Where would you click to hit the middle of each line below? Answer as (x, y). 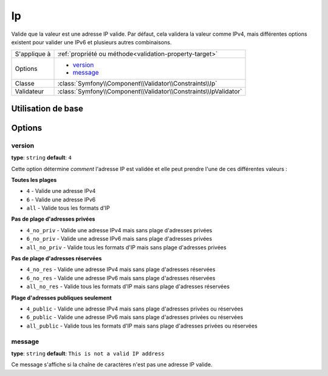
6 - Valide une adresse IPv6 (61, 200)
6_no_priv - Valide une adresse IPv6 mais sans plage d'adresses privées (119, 239)
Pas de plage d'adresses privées (53, 219)
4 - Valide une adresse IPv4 (61, 191)
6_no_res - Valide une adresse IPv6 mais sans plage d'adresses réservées (121, 278)
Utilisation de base (47, 108)
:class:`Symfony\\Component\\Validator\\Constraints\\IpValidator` (150, 92)
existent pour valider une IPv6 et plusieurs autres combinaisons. (91, 42)
